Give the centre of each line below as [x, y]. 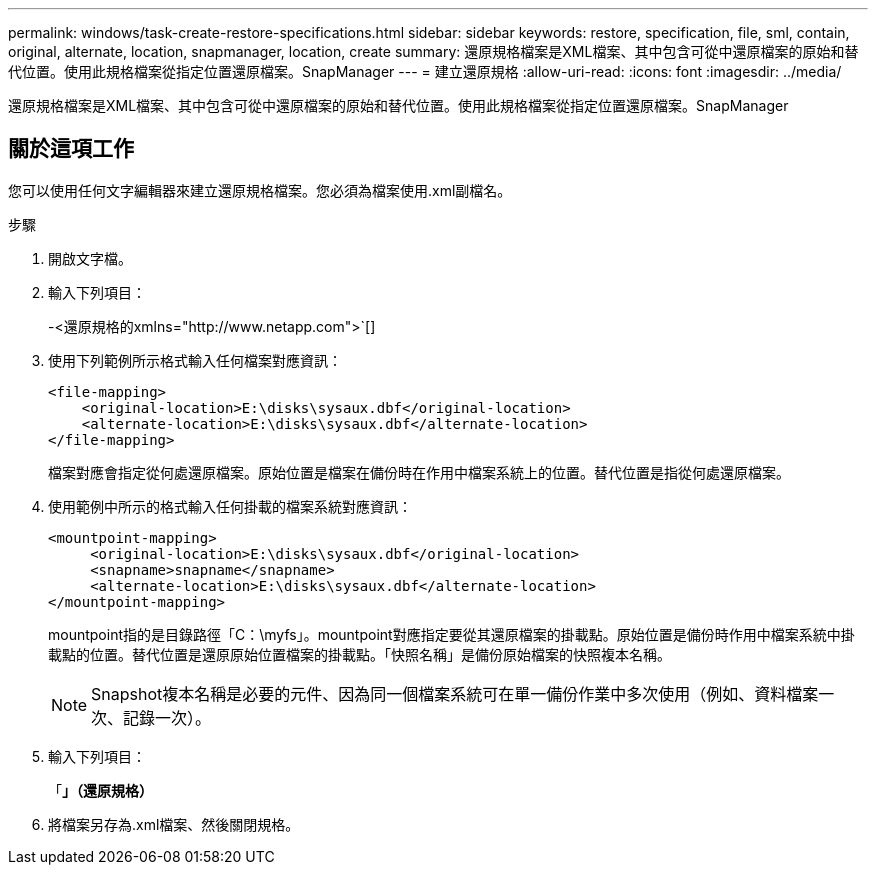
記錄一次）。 [167, 717]
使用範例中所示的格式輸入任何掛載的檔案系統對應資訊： [230, 506]
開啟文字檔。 [90, 258]
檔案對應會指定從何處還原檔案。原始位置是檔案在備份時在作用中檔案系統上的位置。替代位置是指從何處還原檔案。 [419, 472]
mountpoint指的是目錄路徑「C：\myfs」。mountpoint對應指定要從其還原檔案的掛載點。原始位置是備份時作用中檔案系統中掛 [451, 634]
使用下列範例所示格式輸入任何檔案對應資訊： [195, 360]
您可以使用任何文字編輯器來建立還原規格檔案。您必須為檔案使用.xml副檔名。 [260, 190]
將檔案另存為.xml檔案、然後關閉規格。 [174, 824]
